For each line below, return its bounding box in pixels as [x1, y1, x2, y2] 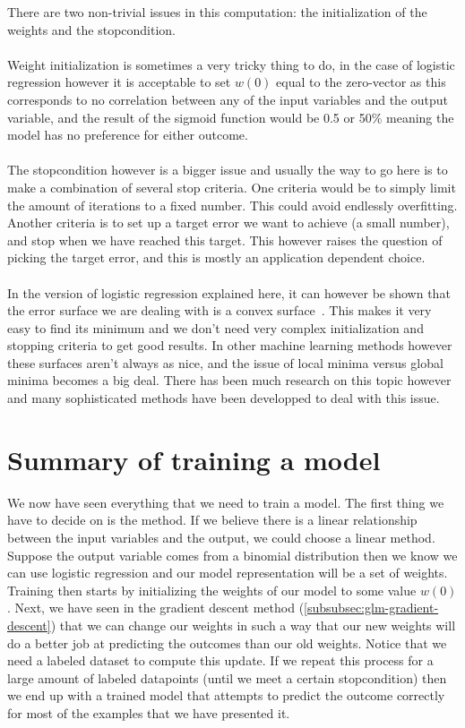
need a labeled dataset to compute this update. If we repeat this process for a [7, 651, 434, 670]
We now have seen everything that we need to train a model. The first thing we [7, 492, 444, 511]
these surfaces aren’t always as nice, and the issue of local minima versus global [7, 353, 443, 372]
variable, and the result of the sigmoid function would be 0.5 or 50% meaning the [7, 107, 454, 126]
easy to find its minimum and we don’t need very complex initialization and [7, 318, 424, 337]
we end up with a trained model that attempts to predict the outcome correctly [7, 686, 445, 705]
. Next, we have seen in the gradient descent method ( [7, 598, 305, 617]
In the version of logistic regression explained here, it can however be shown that [7, 283, 451, 302]
